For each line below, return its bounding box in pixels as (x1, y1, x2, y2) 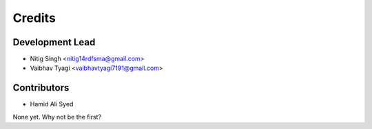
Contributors (12, 82, 70, 94)
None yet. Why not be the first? (12, 113, 102, 121)
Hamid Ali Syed (30, 100, 74, 108)
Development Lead (12, 36, 96, 48)
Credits (12, 10, 56, 25)
